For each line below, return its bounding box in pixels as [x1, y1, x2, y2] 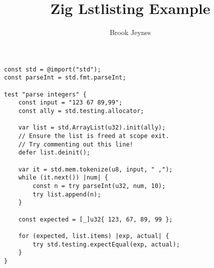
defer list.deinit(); [18, 149, 90, 156]
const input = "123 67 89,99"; [18, 99, 123, 106]
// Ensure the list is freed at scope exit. [18, 132, 169, 139]
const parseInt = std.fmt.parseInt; [4, 74, 126, 81]
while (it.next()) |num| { [18, 174, 108, 181]
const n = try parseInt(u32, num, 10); [33, 182, 166, 189]
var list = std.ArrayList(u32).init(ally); [18, 124, 166, 131]
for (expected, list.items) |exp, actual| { [18, 232, 169, 239]
